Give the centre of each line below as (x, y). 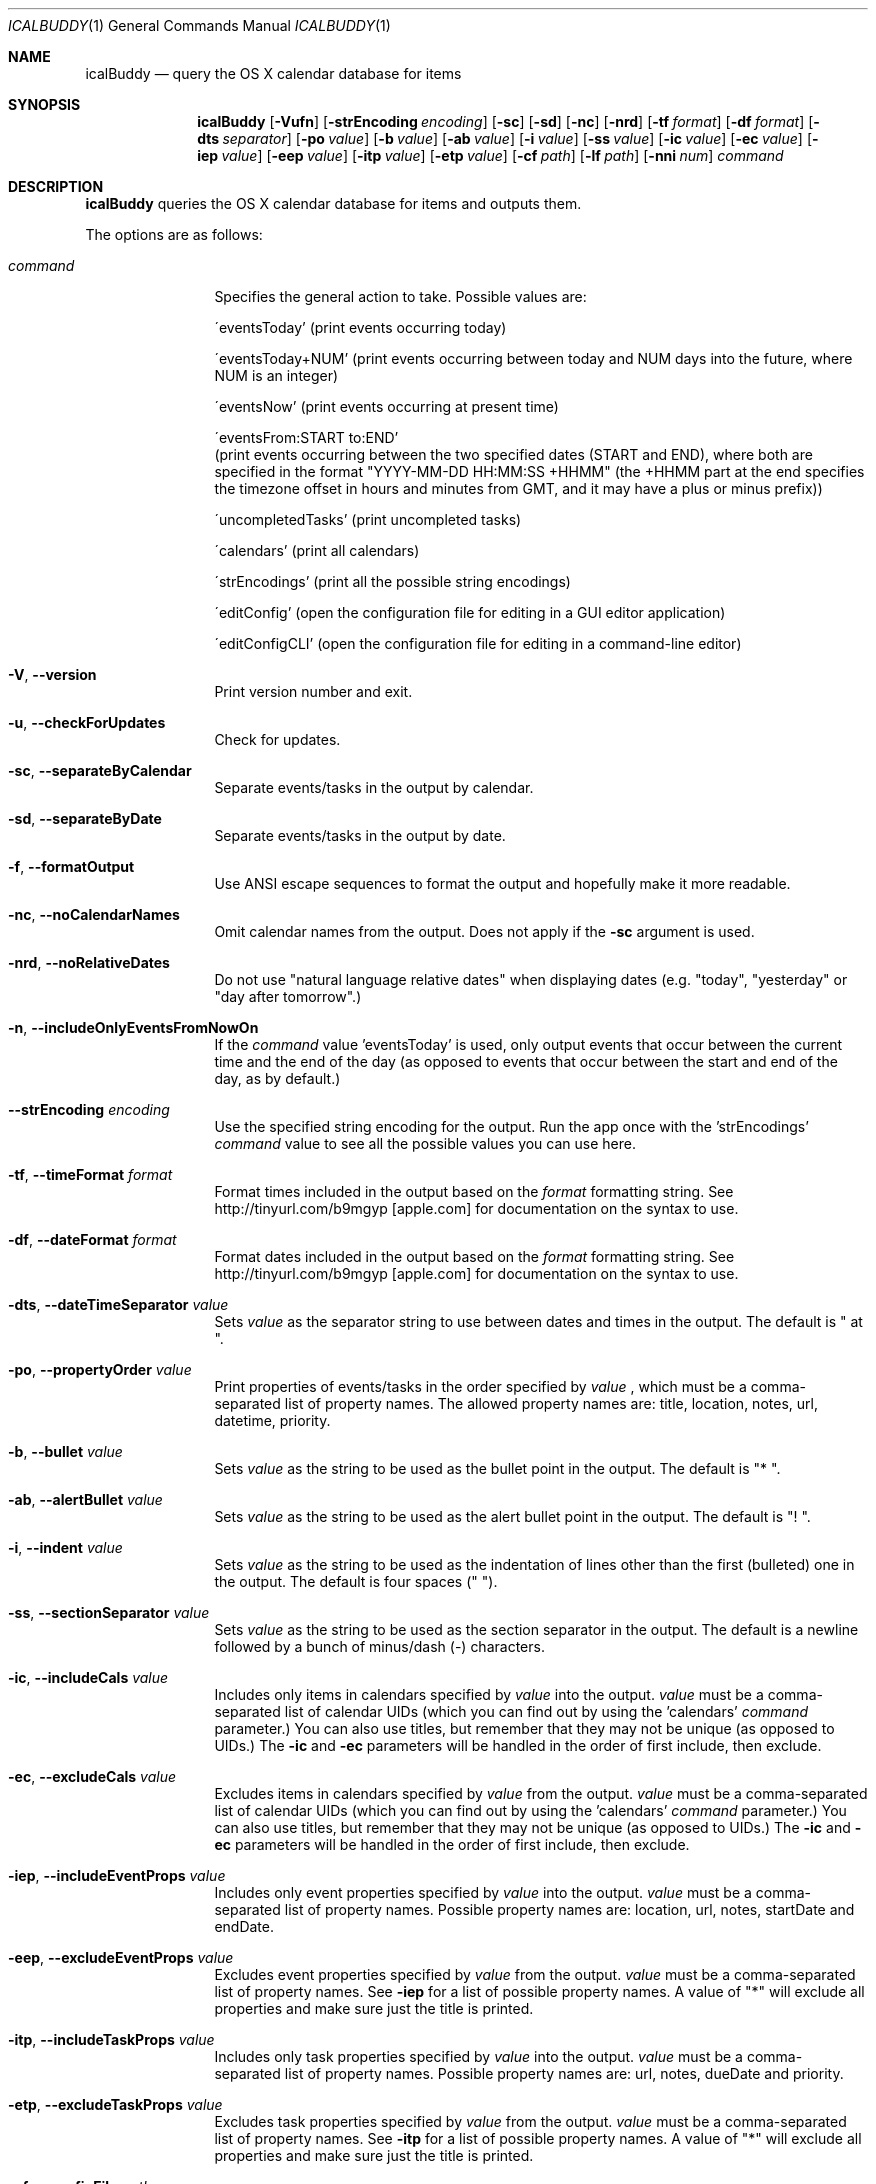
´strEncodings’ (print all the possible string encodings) (392, 581)
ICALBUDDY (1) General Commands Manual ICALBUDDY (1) (199, 25)
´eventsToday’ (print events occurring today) (360, 327)
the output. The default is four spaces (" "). (356, 1581)
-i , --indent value (65, 1547)
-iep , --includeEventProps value (117, 1875)
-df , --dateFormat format (92, 1239)
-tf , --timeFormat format (90, 1174)
